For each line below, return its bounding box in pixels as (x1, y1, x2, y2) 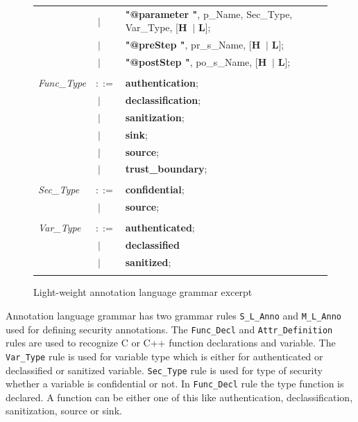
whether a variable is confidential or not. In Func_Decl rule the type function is (6, 376, 344, 391)
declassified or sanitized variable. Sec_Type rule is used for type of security (6, 362, 323, 377)
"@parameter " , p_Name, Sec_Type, (125, 6, 293, 21)
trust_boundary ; (125, 161, 207, 176)
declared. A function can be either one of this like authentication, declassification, (6, 389, 353, 404)
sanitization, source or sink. (6, 403, 122, 418)
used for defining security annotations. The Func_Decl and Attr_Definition (6, 322, 333, 336)
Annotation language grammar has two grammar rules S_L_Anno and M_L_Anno (6, 308, 341, 322)
